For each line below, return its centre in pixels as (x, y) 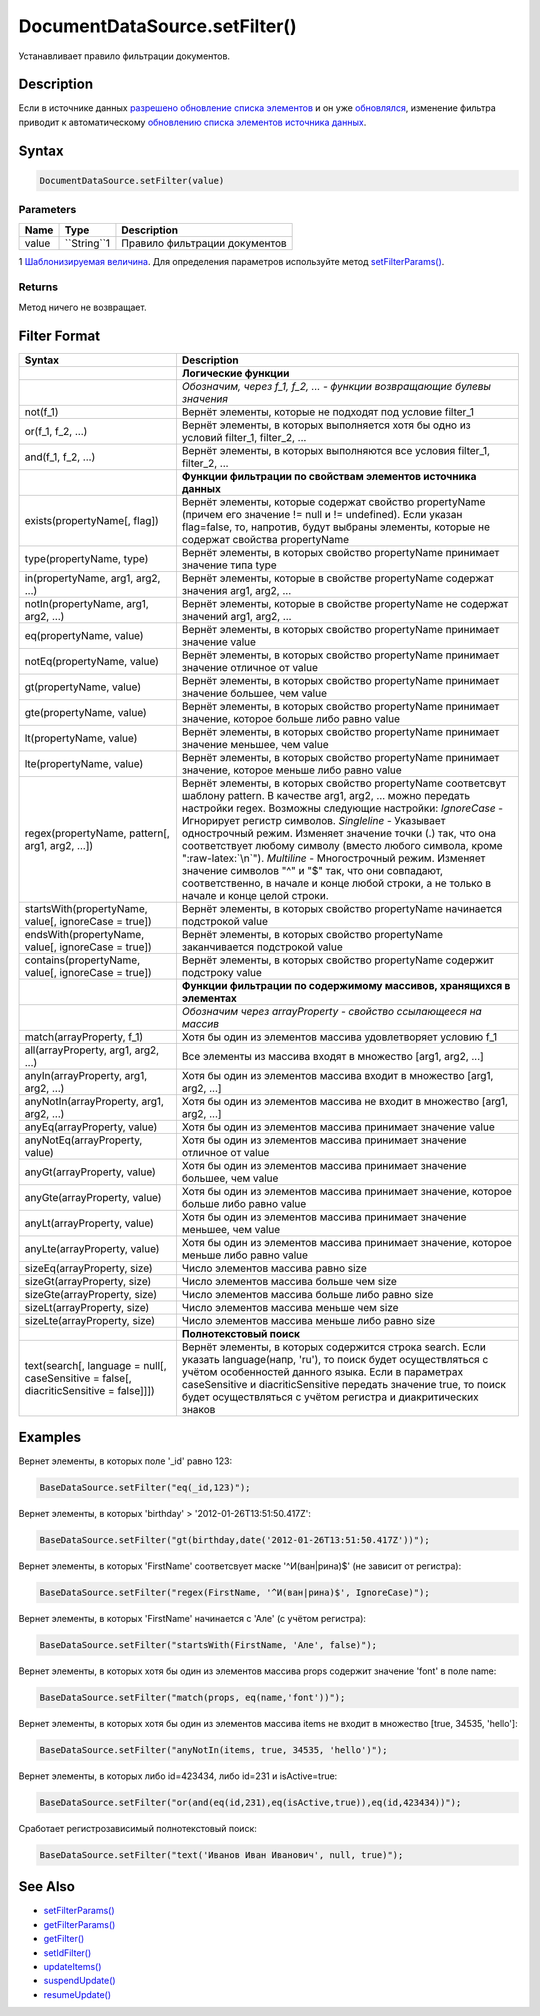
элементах (209, 998)
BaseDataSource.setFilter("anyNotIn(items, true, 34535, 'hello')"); (213, 1749)
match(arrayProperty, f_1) (84, 1037)
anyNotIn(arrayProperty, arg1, (94, 1101)
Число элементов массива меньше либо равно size (308, 1320)
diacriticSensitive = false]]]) (89, 1390)
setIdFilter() (67, 1952)
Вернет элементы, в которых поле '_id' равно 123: (125, 1461)
